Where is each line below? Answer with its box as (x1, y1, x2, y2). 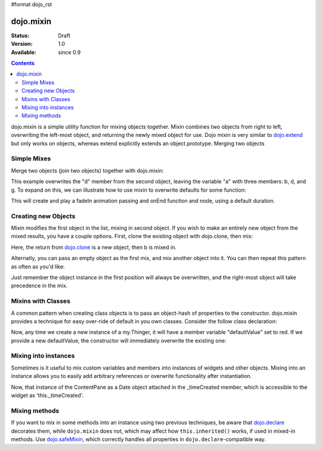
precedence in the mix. (11, 282, 68, 289)
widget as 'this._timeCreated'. (11, 392, 84, 399)
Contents (11, 60, 35, 67)
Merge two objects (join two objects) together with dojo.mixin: (11, 167, 164, 174)
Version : (11, 40, 33, 48)
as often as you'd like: (11, 262, 65, 270)
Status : (11, 32, 30, 39)
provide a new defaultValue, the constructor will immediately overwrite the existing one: (11, 337, 227, 344)
